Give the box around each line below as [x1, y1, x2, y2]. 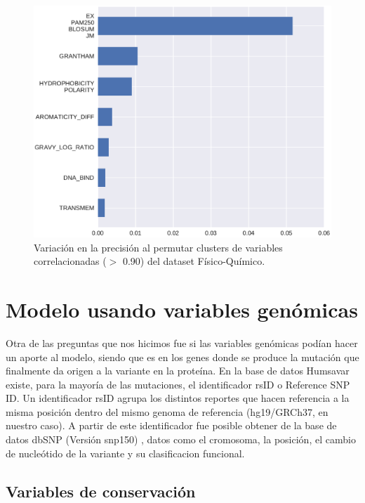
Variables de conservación [6, 480, 196, 502]
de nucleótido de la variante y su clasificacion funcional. [6, 445, 245, 460]
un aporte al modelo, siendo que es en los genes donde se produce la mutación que [6, 349, 359, 364]
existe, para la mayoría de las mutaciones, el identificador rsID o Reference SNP [6, 377, 350, 391]
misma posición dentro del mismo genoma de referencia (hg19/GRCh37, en [6, 404, 328, 419]
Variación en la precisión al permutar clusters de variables [34, 240, 283, 254]
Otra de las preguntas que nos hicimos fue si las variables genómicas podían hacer [6, 335, 358, 350]
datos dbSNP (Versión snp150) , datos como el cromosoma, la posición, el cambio [6, 432, 356, 447]
